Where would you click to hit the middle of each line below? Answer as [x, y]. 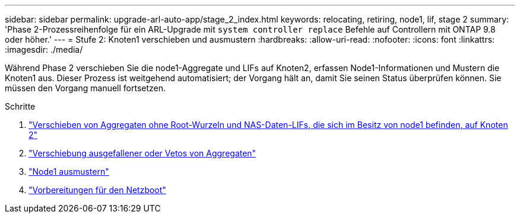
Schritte [20, 106]
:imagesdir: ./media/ [44, 49]
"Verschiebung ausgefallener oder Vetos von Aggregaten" [142, 153]
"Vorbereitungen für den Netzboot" [97, 190]
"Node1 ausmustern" [69, 171]
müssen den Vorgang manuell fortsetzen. [85, 88]
